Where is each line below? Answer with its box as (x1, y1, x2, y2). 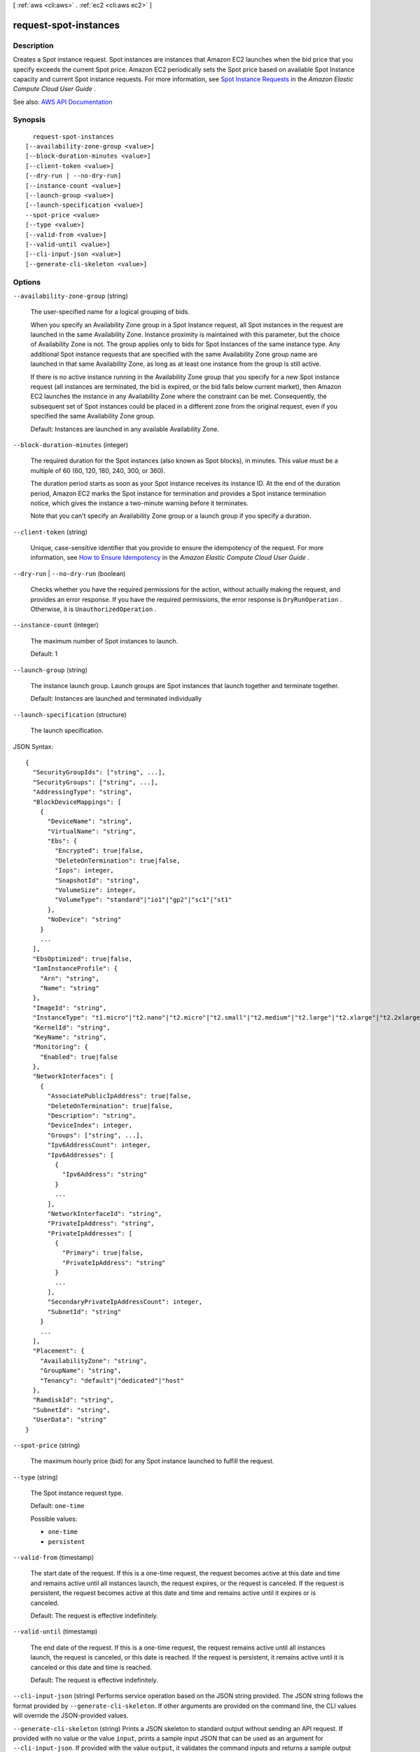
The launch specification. (30, 726, 104, 735)
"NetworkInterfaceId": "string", (47, 1210, 162, 1217)
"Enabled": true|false (39, 1053, 118, 1061)
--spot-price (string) (13, 1441, 80, 1449)
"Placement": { (32, 1347, 85, 1355)
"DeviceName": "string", (47, 817, 133, 826)
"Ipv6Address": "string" (62, 1170, 148, 1179)
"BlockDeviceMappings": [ (32, 798, 122, 806)
